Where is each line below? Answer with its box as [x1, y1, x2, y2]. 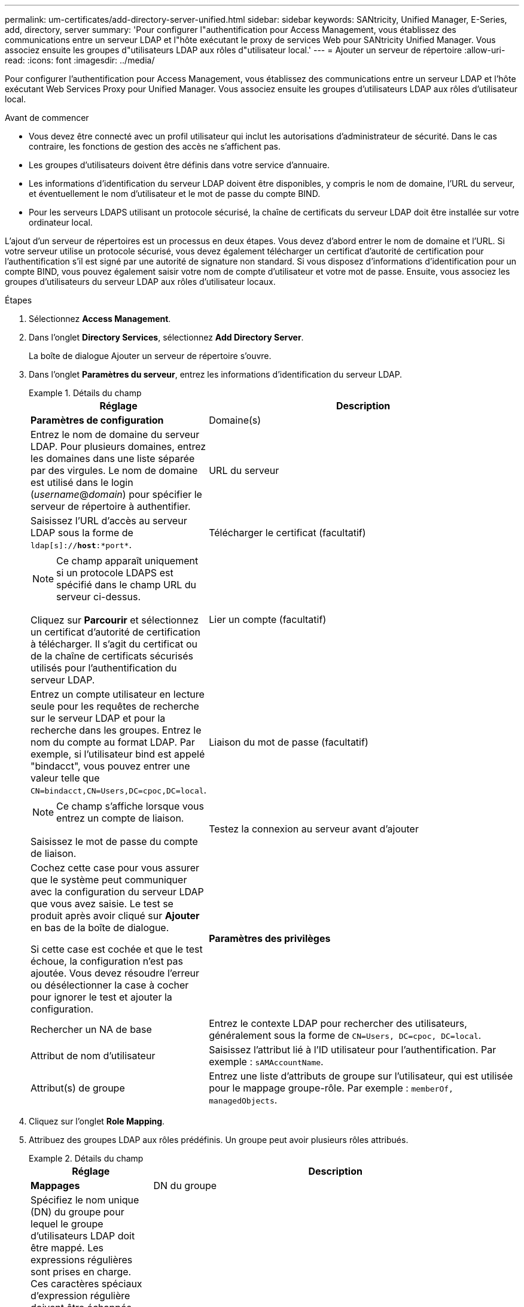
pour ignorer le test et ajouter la [31, 991, 172, 1003]
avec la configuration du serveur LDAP [31, 886, 204, 898]
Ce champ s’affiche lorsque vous [56, 800, 204, 812]
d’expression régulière [31, 1290, 130, 1302]
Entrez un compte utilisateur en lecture [31, 688, 205, 700]
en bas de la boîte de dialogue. [31, 922, 169, 934]
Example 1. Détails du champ [29, 388, 142, 398]
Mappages [31, 1180, 80, 1192]
